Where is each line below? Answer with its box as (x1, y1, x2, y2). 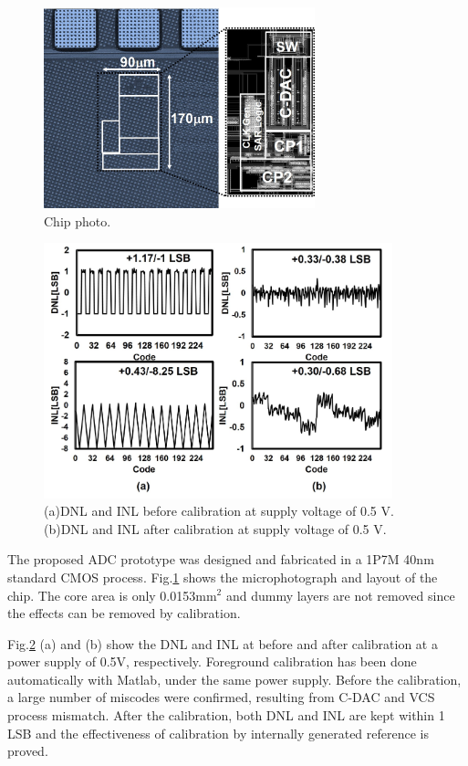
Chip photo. (44, 211, 111, 230)
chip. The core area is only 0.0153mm (7, 585, 217, 604)
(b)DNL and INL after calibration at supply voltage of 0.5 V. (44, 519, 387, 538)
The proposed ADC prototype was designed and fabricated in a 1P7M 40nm (7, 550, 434, 569)
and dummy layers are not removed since (225, 585, 455, 604)
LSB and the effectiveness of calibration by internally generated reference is (7, 723, 430, 742)
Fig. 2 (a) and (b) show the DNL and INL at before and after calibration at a (7, 634, 438, 653)
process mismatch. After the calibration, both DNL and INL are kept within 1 (7, 706, 445, 725)
